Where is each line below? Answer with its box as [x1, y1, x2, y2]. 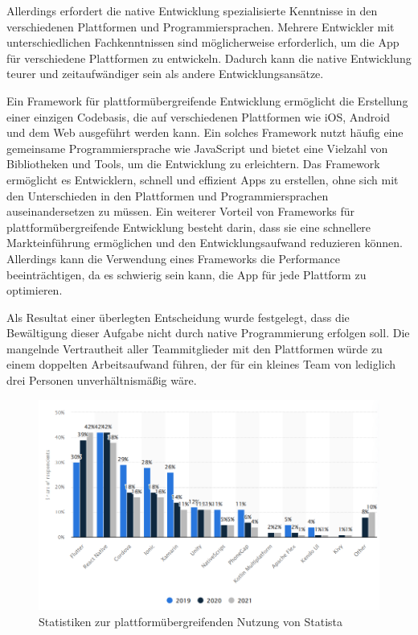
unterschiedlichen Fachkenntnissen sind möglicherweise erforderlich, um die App [6, 34, 400, 51]
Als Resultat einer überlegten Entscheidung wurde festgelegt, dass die [6, 308, 350, 325]
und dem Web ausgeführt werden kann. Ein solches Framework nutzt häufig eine [6, 124, 404, 141]
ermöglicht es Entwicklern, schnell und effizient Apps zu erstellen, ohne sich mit [6, 171, 399, 188]
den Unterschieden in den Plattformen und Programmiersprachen [6, 187, 329, 204]
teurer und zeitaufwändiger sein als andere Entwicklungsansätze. [6, 65, 324, 82]
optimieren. [6, 282, 63, 299]
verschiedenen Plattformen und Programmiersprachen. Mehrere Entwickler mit [6, 18, 395, 35]
